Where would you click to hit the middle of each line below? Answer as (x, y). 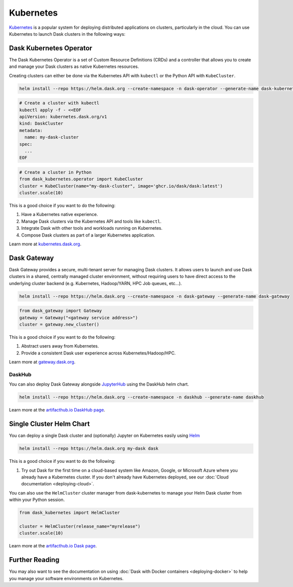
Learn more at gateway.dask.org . (42, 362)
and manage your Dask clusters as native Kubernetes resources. (74, 66)
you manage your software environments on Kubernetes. (66, 578)
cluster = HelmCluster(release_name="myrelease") (80, 526)
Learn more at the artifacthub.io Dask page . (53, 546)
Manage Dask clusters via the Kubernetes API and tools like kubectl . (91, 221)
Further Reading (34, 560)
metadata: (31, 130)
